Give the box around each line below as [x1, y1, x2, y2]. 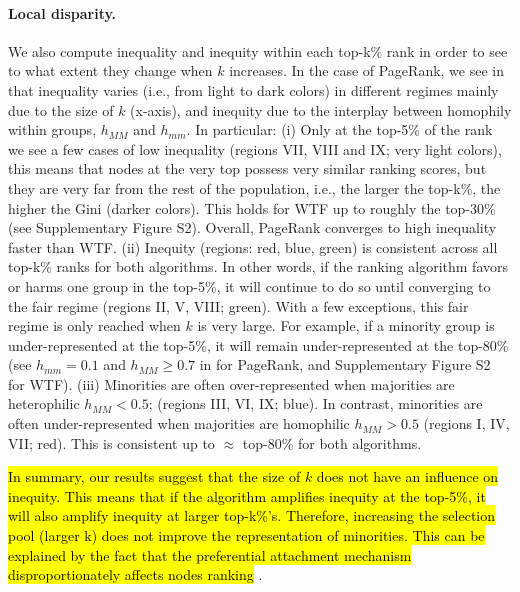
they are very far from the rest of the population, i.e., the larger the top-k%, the [8, 177, 501, 198]
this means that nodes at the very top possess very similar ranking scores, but [8, 158, 487, 179]
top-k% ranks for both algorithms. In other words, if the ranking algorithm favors [8, 256, 509, 277]
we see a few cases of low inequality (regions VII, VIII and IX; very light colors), [8, 138, 502, 159]
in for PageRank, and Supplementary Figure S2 [199, 354, 491, 375]
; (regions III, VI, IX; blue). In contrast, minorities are [148, 393, 483, 414]
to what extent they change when [8, 60, 213, 81]
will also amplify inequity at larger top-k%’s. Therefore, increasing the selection [8, 505, 496, 526]
